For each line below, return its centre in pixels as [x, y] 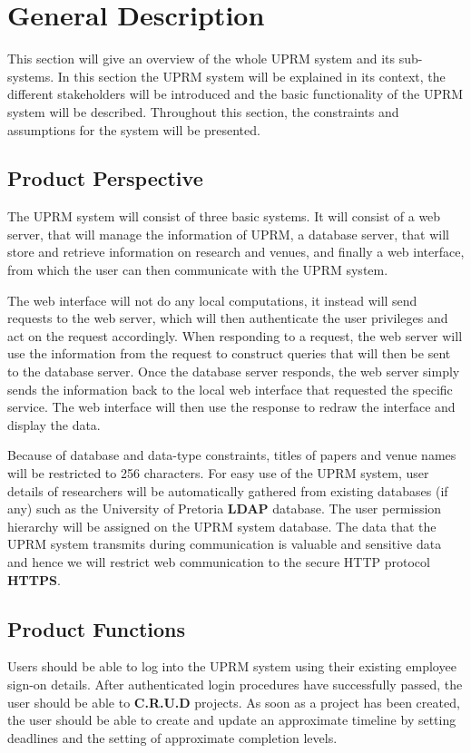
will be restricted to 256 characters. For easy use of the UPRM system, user [218, 473]
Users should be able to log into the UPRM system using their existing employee [232, 666]
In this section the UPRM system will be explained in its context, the [251, 76]
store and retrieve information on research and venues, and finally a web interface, [236, 252]
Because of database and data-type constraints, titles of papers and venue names [232, 455]
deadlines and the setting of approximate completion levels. [172, 737]
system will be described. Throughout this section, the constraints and [203, 111]
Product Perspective [105, 178]
